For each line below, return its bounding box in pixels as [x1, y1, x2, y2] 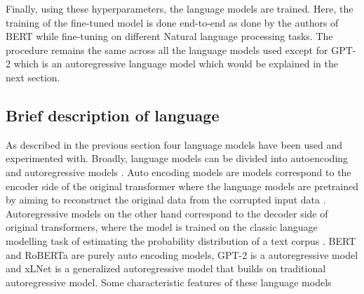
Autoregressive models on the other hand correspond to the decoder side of [6, 206, 328, 220]
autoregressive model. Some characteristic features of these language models [6, 274, 332, 289]
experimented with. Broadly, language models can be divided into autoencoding [6, 151, 349, 166]
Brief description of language [6, 104, 220, 126]
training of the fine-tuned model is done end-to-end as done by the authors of [6, 15, 339, 29]
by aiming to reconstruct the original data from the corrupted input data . [6, 192, 326, 207]
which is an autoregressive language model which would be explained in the [13, 56, 338, 71]
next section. [6, 69, 60, 84]
